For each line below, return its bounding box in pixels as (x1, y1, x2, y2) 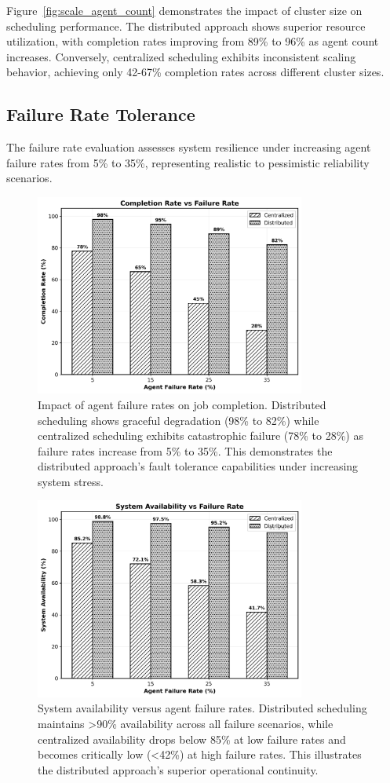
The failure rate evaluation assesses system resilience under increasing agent (6, 139, 371, 156)
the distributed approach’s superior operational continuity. (38, 761, 319, 778)
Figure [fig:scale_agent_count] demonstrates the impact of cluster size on (6, 2, 363, 18)
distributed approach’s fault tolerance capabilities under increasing (38, 458, 359, 474)
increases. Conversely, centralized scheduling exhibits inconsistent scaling (6, 48, 356, 64)
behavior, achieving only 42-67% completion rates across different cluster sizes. (6, 64, 385, 80)
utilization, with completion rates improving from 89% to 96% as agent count (6, 33, 379, 49)
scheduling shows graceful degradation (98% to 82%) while (38, 412, 319, 428)
